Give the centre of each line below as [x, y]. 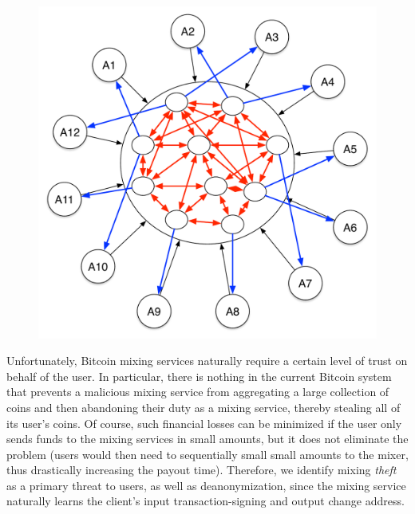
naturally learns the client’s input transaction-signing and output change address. [206, 501]
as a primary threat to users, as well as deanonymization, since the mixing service [206, 485]
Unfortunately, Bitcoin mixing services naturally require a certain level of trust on [207, 361]
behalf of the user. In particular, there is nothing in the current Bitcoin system [199, 376]
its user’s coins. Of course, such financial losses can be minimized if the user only [204, 423]
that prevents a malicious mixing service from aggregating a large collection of [198, 392]
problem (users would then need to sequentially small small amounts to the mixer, [207, 454]
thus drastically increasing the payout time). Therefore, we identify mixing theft [202, 470]
